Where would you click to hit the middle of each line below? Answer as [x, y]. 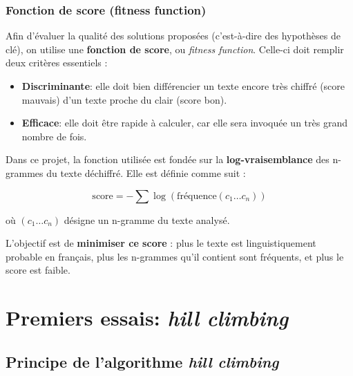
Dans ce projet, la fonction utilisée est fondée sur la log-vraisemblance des [168, 159]
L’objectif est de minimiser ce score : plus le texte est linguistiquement [161, 243]
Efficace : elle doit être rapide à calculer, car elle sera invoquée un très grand [184, 123]
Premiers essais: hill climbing [147, 318]
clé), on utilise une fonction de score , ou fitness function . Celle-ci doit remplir [175, 49]
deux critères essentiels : [57, 63]
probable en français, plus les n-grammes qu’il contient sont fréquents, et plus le [175, 256]
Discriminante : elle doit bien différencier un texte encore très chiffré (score [183, 86]
